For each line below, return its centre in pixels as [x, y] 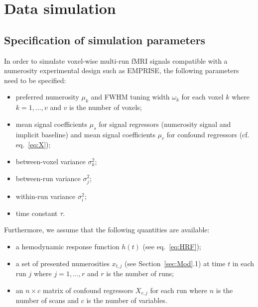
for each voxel [202, 97]
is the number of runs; [140, 273]
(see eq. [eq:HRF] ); [172, 247]
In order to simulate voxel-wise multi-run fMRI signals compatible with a [116, 60]
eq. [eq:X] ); [33, 145]
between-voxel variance [51, 161]
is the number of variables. [127, 300]
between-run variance [48, 178]
